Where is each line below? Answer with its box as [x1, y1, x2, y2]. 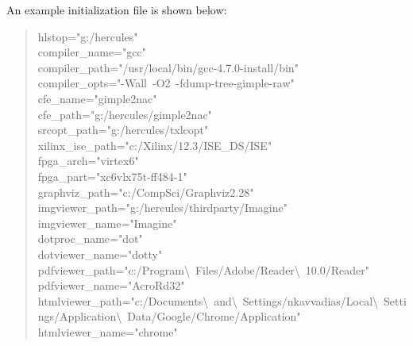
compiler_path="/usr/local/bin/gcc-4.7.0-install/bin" [37, 59, 299, 75]
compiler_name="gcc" [37, 44, 146, 60]
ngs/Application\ [37, 308, 122, 325]
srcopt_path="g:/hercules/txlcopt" [37, 121, 209, 138]
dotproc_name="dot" [37, 230, 143, 247]
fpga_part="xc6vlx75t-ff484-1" [37, 167, 187, 184]
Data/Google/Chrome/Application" [127, 308, 301, 325]
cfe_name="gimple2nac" [37, 90, 157, 106]
